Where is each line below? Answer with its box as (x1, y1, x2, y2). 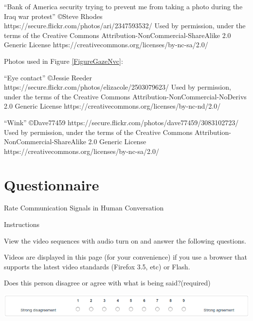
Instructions (4, 219, 39, 229)
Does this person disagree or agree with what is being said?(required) (4, 278, 211, 288)
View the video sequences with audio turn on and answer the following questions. (4, 235, 246, 245)
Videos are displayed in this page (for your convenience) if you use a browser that (4, 252, 247, 262)
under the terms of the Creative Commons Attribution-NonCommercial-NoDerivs (4, 91, 247, 101)
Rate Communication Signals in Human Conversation (4, 203, 164, 213)
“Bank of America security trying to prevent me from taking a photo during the (4, 1, 243, 11)
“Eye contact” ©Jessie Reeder (4, 72, 92, 82)
